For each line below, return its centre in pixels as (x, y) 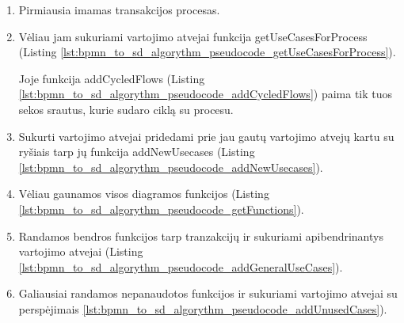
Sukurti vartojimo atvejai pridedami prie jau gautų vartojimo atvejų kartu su (206, 136)
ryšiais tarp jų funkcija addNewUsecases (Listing (137, 152)
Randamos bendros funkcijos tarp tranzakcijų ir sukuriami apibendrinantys (201, 236)
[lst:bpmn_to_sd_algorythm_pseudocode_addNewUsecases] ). (171, 167)
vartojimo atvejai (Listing (81, 251)
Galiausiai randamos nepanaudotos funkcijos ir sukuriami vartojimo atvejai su (208, 293)
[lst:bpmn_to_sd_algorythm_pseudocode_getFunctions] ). (161, 209)
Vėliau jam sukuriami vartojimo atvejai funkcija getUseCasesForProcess (193, 36)
